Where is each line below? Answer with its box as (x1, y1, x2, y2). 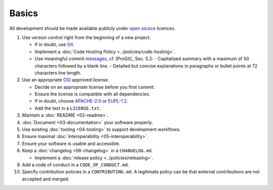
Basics (9, 8, 38, 19)
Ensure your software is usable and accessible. (22, 140, 120, 147)
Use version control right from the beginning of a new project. (22, 34, 151, 40)
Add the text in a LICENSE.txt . (34, 105, 101, 111)
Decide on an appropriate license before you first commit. (34, 84, 155, 90)
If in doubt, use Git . (34, 41, 75, 47)
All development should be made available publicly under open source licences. (9, 25, 176, 31)
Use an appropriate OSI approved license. (22, 77, 109, 83)
